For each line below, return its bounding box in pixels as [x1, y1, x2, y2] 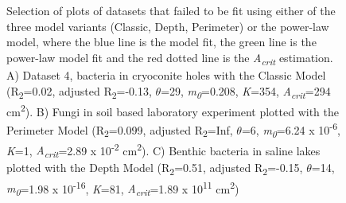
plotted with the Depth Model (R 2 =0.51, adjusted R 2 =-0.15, [6, 159, 303, 178]
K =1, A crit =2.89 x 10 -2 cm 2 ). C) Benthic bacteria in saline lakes [6, 139, 321, 161]
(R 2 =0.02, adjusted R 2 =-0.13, [6, 82, 152, 101]
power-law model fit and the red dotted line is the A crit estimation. [6, 49, 333, 68]
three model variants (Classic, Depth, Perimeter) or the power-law [6, 18, 329, 34]
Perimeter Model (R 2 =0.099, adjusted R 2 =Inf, [6, 121, 233, 140]
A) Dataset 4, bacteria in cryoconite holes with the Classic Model [6, 66, 326, 83]
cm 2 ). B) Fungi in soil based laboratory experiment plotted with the [6, 100, 339, 119]
